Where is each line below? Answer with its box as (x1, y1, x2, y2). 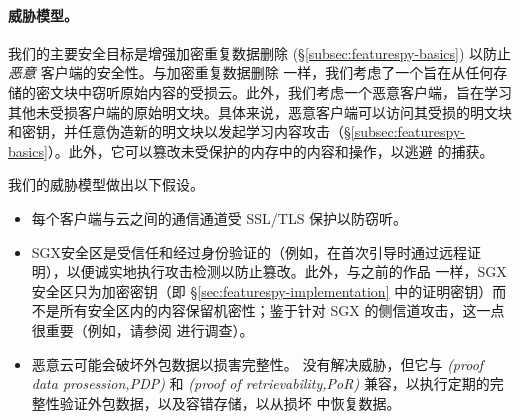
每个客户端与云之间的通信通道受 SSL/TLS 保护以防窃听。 (31, 207, 408, 228)
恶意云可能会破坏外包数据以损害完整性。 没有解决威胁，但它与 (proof (31, 353, 484, 374)
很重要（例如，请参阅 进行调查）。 (31, 319, 254, 340)
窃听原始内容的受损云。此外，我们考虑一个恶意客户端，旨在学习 (91, 81, 512, 102)
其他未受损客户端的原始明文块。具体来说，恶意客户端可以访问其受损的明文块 (8, 101, 512, 122)
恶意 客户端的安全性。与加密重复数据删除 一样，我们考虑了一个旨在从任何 (8, 62, 494, 83)
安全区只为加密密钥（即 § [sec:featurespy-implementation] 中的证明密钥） (31, 280, 493, 301)
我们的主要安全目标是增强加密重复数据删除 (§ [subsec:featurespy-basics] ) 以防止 (8, 42, 512, 63)
